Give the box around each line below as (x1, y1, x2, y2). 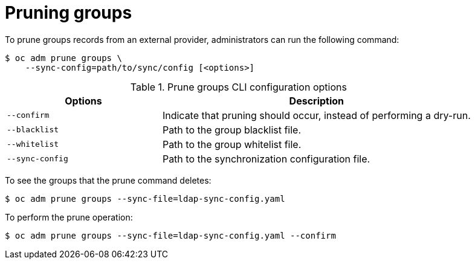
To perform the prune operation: (5, 211, 133, 222)
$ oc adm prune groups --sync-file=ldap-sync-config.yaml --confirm (5, 230, 336, 240)
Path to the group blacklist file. (162, 123, 302, 136)
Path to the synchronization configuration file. (162, 152, 370, 165)
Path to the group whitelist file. (162, 138, 302, 150)
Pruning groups (5, 2, 132, 23)
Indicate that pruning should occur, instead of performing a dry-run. (162, 109, 471, 121)
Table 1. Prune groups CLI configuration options (130, 80, 347, 93)
